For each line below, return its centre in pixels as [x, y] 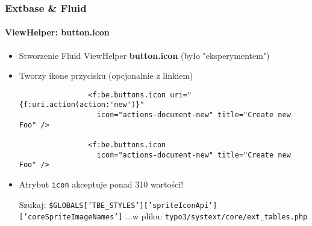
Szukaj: [33, 204]
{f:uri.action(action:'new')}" [82, 105]
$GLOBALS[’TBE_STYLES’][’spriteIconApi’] [133, 205]
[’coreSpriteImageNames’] [71, 217]
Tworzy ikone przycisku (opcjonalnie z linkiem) [106, 75]
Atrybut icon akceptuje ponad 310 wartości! [101, 184]
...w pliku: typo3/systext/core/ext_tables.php [217, 216]
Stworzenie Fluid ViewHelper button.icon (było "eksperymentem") [144, 55]
